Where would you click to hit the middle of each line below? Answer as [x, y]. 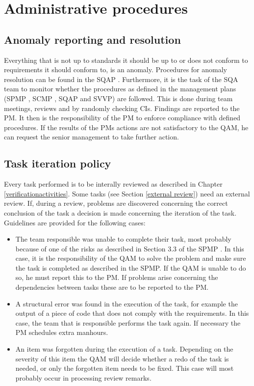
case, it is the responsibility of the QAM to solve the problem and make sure [131, 258]
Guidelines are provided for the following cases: [75, 222]
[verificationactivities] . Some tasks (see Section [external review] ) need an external [127, 193]
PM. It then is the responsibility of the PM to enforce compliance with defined [122, 118]
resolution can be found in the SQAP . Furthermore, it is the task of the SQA [121, 79]
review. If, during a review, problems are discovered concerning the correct [116, 203]
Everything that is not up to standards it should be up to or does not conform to [126, 60]
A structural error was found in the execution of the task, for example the [127, 303]
